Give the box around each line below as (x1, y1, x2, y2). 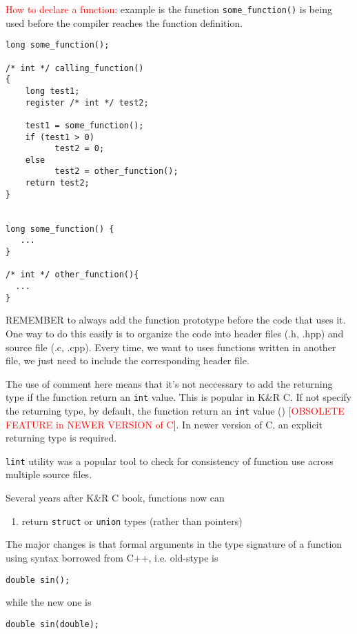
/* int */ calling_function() (6, 63, 144, 73)
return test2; (25, 178, 90, 188)
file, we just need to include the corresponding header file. (6, 353, 249, 368)
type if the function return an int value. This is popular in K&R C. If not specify (6, 390, 351, 404)
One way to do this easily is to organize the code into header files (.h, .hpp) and (6, 326, 344, 340)
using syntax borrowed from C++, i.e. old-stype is (6, 550, 218, 564)
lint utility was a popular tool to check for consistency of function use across (6, 453, 334, 468)
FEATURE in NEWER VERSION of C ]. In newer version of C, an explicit (6, 417, 323, 431)
